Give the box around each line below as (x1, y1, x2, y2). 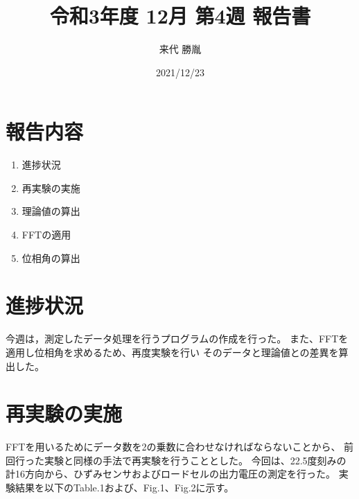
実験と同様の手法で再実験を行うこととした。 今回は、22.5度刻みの (44, 453, 347, 467)
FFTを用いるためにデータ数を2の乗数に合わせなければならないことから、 (6, 439, 341, 454)
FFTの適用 (21, 227, 71, 242)
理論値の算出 (21, 204, 80, 218)
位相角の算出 (21, 250, 80, 265)
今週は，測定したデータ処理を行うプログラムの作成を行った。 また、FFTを (6, 331, 349, 346)
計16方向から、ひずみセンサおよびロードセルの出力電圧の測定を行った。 (6, 466, 335, 481)
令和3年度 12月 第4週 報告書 (49, 1, 311, 30)
